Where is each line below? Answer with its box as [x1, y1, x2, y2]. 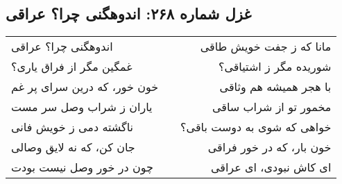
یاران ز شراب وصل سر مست [11, 99, 153, 115]
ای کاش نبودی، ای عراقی [210, 159, 332, 176]
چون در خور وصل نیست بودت [11, 159, 153, 176]
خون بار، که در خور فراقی [207, 139, 332, 156]
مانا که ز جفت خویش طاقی [200, 38, 332, 55]
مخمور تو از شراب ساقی [212, 99, 332, 115]
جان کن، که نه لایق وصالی [11, 139, 135, 156]
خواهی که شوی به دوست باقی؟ [180, 119, 332, 135]
